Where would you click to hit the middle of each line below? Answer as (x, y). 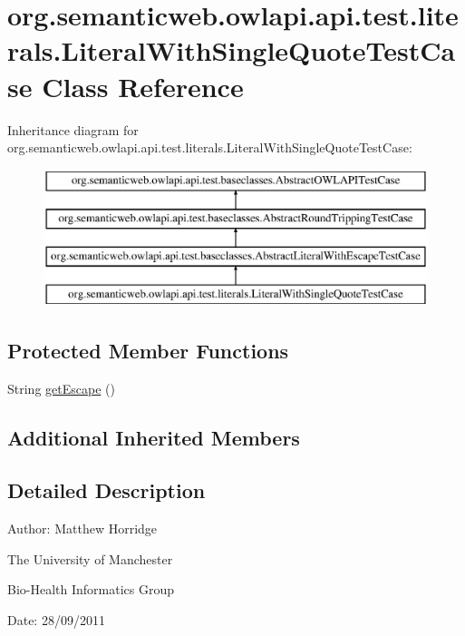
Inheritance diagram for (73, 129)
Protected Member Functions (148, 350)
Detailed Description (107, 490)
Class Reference (143, 86)
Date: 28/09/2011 (56, 620)
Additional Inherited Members (154, 437)
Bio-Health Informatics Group (91, 589)
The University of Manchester (90, 558)
